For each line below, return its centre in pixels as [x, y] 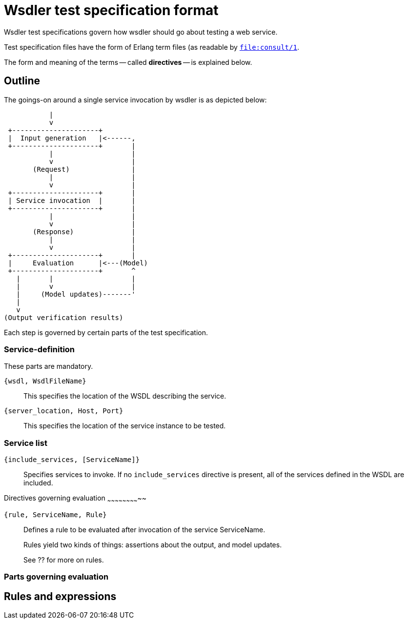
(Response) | [84, 231]
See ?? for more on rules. [64, 560]
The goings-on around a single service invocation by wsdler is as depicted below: [135, 100]
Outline [22, 81]
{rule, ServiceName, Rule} [55, 514]
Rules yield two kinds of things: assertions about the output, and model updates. [153, 544]
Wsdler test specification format [111, 10]
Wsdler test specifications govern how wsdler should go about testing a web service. [141, 32]
